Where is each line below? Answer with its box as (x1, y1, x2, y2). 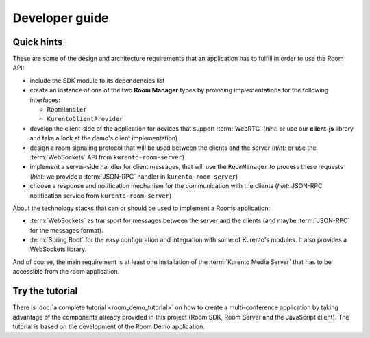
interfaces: (29, 96, 61, 104)
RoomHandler (47, 106, 87, 114)
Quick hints (12, 36, 63, 48)
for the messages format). (29, 226, 103, 234)
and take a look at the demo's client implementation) (29, 134, 178, 142)
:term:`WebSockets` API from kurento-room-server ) (29, 153, 185, 161)
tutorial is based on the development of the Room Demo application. (12, 322, 205, 330)
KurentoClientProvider (47, 115, 123, 123)
